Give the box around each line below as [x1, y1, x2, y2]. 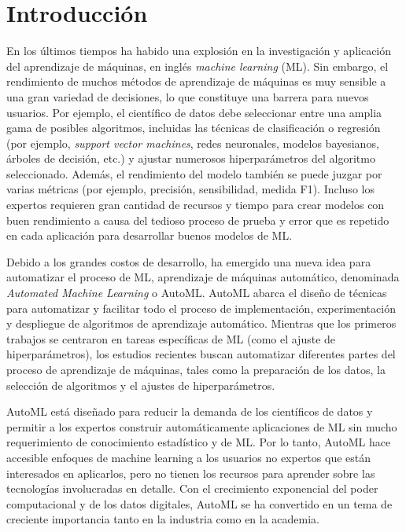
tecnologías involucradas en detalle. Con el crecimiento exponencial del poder [6, 480, 378, 497]
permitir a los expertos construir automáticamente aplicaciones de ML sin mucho [6, 418, 397, 435]
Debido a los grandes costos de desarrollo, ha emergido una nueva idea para [6, 253, 371, 270]
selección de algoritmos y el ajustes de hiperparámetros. [6, 376, 275, 393]
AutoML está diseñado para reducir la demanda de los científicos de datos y [6, 403, 373, 420]
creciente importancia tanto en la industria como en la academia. [6, 511, 320, 527]
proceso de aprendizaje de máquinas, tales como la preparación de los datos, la [6, 361, 386, 377]
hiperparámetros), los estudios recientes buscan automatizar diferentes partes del [6, 346, 396, 362]
